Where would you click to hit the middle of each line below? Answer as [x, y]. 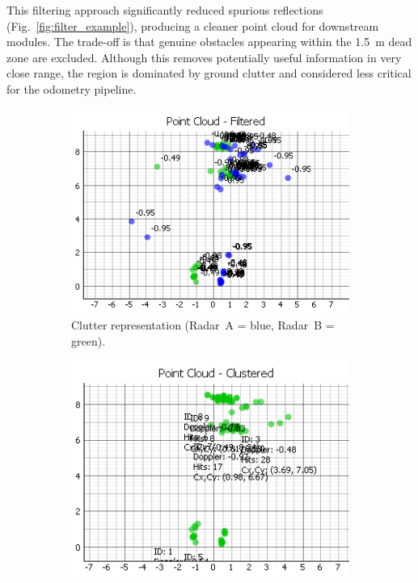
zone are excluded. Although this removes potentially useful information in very [204, 57]
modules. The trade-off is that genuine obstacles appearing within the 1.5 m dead [209, 42]
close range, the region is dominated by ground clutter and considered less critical [209, 73]
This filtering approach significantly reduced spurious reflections [165, 10]
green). [89, 340]
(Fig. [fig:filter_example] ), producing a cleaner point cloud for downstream [193, 25]
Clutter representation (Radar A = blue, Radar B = [203, 325]
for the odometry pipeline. [72, 88]
